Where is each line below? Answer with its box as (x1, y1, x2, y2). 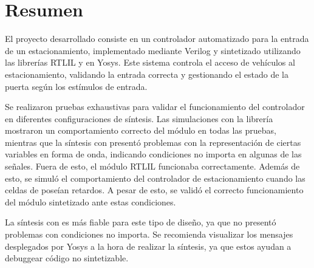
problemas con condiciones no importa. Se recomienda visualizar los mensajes (5, 228, 293, 241)
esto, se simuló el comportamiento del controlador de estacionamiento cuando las (5, 171, 305, 184)
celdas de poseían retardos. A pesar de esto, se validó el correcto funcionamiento (5, 184, 304, 196)
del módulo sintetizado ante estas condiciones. (5, 195, 176, 208)
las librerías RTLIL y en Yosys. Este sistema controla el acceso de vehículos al (5, 56, 295, 69)
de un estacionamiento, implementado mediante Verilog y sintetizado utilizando (5, 44, 301, 57)
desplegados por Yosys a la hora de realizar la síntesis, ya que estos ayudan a (5, 239, 292, 252)
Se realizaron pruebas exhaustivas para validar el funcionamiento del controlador (5, 100, 305, 113)
